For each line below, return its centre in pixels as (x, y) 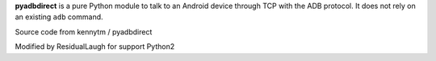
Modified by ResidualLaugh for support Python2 (95, 47)
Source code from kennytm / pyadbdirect (84, 31)
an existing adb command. (59, 17)
